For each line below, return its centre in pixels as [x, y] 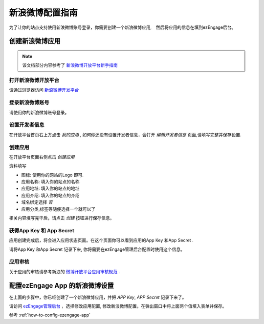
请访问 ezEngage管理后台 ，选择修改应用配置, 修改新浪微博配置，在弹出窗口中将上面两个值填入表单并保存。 [118, 306]
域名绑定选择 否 [37, 202]
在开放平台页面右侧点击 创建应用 [42, 157]
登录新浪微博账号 [29, 102]
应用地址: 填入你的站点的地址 [50, 188]
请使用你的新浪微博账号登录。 [39, 112]
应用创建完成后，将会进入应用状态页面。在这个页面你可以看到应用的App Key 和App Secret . [101, 240]
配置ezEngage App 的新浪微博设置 [62, 285]
